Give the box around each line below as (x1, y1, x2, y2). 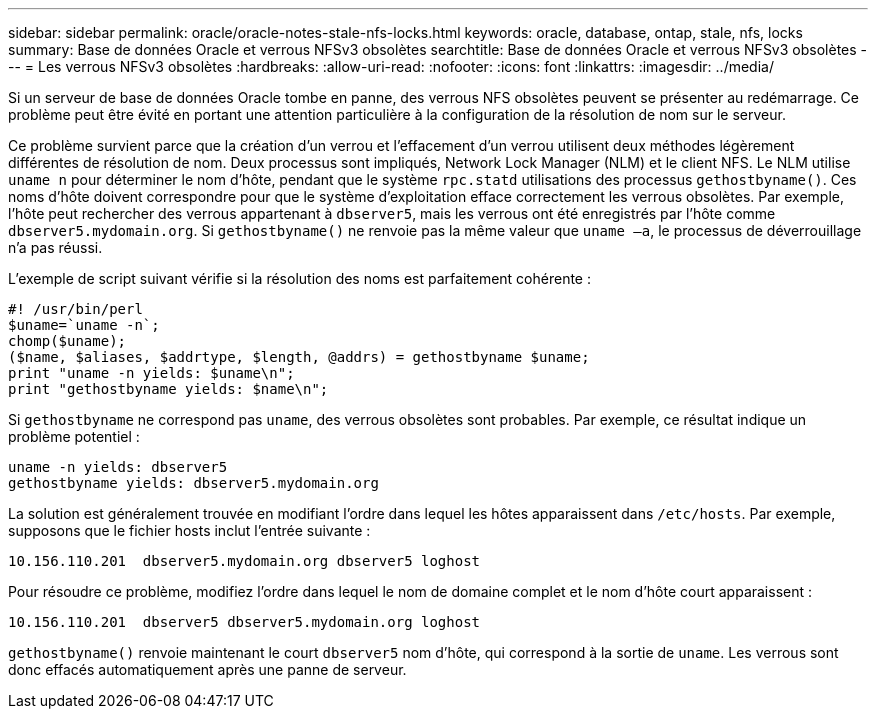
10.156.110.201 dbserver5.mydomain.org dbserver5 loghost (8, 553, 481, 569)
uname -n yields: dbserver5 (8, 459, 228, 475)
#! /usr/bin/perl (8, 301, 143, 317)
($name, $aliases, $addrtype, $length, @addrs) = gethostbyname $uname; (8, 349, 590, 365)
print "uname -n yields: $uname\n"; (8, 365, 295, 381)
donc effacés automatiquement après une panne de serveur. (8, 661, 407, 678)
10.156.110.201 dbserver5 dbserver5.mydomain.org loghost (8, 614, 481, 630)
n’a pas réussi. (8, 239, 103, 256)
